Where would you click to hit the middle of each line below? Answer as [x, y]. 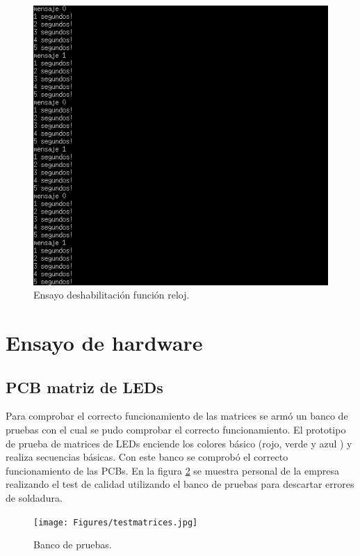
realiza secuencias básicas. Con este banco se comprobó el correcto [147, 457]
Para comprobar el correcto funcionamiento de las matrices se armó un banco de [177, 416]
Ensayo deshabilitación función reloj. [112, 295]
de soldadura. [34, 497]
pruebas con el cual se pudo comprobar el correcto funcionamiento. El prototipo [176, 429]
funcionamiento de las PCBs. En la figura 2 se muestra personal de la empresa [172, 470]
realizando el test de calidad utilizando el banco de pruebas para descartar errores [180, 484]
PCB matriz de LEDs [84, 387]
